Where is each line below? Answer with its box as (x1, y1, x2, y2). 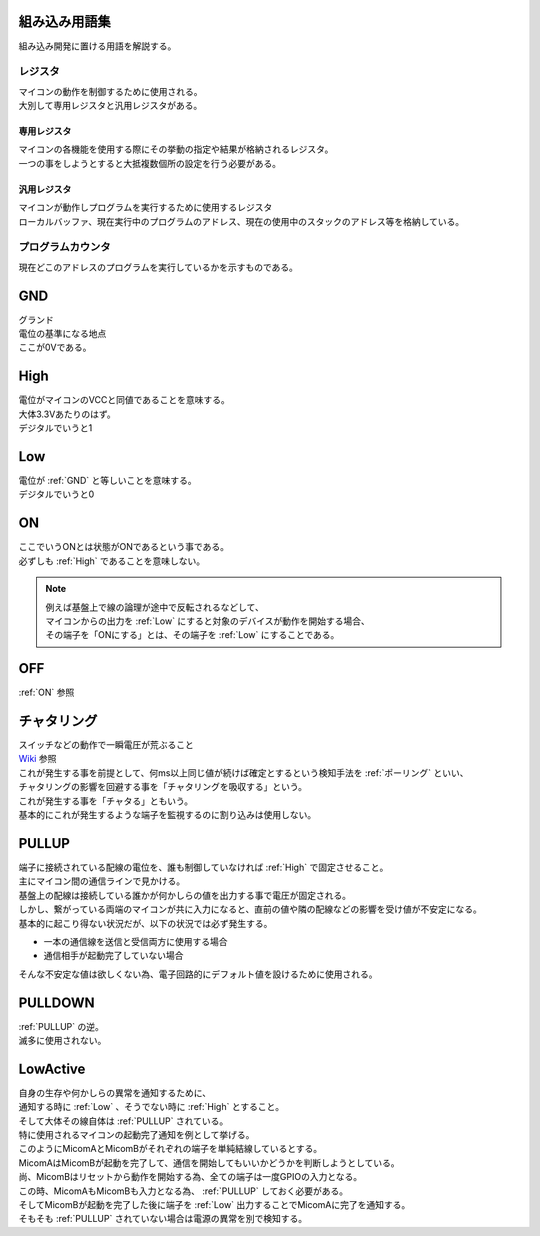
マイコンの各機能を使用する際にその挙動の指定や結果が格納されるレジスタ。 (18, 143, 334, 155)
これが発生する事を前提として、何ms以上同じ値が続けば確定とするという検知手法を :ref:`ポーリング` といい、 (18, 766, 469, 779)
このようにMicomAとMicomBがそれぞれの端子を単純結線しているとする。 (18, 1143, 323, 1155)
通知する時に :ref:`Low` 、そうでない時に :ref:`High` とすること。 (18, 1101, 285, 1113)
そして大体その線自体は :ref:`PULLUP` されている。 (18, 1115, 229, 1127)
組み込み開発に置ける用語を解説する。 (18, 40, 177, 52)
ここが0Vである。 (18, 341, 92, 354)
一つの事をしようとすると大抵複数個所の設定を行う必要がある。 (18, 157, 282, 169)
